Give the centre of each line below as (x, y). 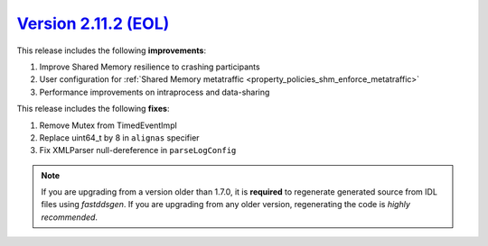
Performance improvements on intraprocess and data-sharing (155, 92)
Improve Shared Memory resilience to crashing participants (150, 67)
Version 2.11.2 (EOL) (93, 23)
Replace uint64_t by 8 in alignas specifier (119, 137)
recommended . (70, 217)
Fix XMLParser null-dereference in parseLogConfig (138, 150)
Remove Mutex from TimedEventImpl (108, 125)
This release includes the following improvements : (112, 50)
